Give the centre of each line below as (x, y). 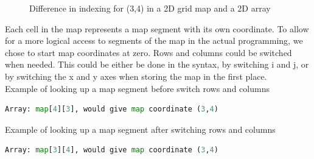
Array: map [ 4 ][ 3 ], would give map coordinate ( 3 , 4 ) (112, 109)
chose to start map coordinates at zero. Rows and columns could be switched (148, 52)
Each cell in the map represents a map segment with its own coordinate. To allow (157, 28)
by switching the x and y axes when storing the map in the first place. (136, 76)
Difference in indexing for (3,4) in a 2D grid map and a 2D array (150, 8)
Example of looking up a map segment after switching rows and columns (140, 129)
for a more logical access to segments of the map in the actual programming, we (154, 41)
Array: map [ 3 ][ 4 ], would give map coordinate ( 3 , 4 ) (112, 150)
